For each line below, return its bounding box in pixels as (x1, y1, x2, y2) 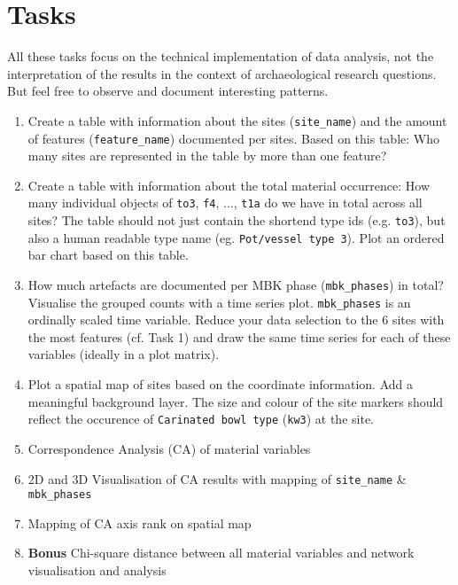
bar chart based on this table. (27, 246, 189, 264)
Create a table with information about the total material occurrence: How (27, 175, 431, 194)
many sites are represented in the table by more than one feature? (27, 146, 387, 165)
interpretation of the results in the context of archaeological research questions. (7, 64, 437, 82)
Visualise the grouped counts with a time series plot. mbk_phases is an (27, 292, 411, 311)
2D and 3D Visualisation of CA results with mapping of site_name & (27, 469, 407, 487)
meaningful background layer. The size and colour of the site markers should (27, 392, 444, 410)
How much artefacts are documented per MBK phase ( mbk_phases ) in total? (27, 275, 444, 293)
